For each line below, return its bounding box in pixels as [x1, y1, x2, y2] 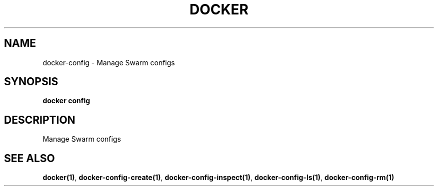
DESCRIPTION [4, 113, 75, 126]
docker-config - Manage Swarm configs [42, 58, 175, 67]
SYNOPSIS [4, 75, 58, 88]
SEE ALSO [4, 152, 55, 165]
